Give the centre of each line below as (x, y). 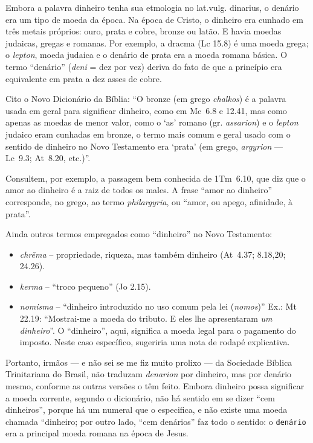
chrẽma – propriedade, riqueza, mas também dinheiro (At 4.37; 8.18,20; (153, 254)
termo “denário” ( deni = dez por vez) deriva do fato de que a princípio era (144, 66)
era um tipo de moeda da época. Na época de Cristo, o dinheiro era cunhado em (154, 19)
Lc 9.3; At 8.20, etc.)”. (48, 158)
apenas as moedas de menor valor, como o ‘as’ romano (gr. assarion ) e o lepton (152, 122)
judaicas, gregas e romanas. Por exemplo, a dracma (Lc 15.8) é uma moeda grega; (157, 43)
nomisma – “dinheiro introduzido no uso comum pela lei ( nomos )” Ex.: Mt (158, 306)
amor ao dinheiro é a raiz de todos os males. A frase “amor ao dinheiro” (139, 190)
